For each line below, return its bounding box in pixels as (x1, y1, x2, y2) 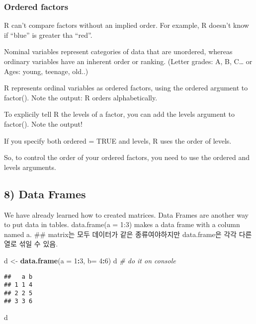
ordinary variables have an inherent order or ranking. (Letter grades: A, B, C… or (4, 56, 253, 66)
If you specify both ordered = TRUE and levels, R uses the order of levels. (4, 135, 232, 146)
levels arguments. (4, 162, 56, 172)
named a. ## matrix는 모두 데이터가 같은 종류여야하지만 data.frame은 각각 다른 (4, 229, 252, 239)
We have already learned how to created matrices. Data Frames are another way (4, 209, 249, 220)
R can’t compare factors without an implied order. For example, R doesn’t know (4, 20, 249, 30)
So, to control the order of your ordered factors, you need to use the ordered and (4, 152, 250, 162)
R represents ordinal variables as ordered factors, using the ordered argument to (4, 82, 248, 93)
